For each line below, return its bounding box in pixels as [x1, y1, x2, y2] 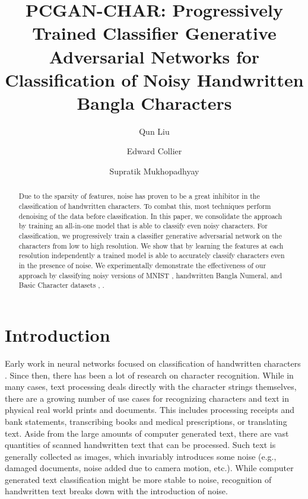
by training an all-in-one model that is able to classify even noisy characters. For [18, 221, 268, 231]
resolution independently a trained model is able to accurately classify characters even [18, 250, 285, 260]
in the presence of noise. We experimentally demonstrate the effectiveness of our [18, 260, 266, 271]
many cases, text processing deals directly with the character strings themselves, [5, 380, 297, 393]
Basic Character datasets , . [18, 280, 104, 290]
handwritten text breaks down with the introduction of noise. [5, 485, 228, 497]
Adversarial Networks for [49, 44, 260, 68]
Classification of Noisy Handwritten [5, 67, 304, 91]
